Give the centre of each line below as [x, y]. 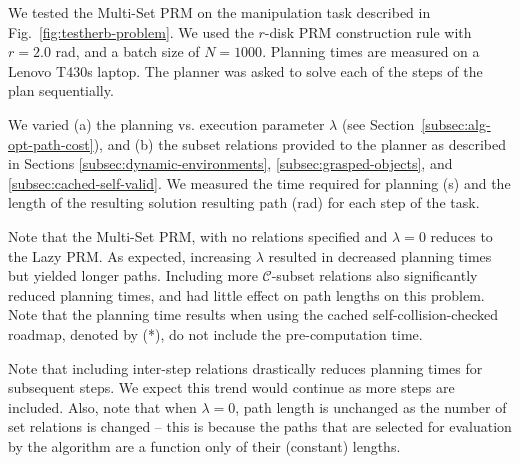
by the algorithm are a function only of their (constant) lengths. [204, 445]
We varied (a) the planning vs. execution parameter [166, 123]
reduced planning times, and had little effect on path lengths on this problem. [246, 294]
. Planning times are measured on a [371, 51]
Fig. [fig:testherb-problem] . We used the [131, 31]
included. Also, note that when [102, 406]
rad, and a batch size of [127, 51]
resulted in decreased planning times [380, 255]
